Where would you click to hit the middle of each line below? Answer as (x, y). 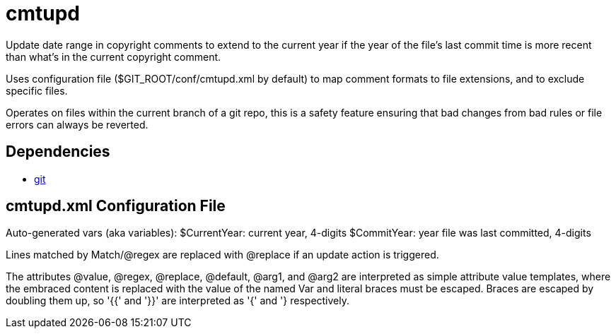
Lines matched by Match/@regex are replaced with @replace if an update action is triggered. (222, 255)
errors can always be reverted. (77, 124)
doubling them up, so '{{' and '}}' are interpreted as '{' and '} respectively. (178, 301)
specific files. (37, 90)
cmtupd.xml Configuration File (116, 206)
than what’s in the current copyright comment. (114, 56)
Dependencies (58, 152)
